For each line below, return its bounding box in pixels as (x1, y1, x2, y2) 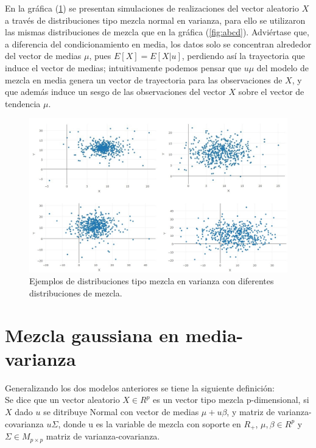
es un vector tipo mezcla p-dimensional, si (153, 393, 309, 406)
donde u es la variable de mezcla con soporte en (63, 417, 241, 430)
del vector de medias (5, 49, 82, 62)
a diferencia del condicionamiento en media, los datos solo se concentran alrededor (5, 37, 312, 50)
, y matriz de (226, 405, 275, 418)
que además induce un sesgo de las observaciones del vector (5, 85, 226, 98)
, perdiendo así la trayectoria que (181, 49, 305, 62)
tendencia (5, 97, 41, 110)
